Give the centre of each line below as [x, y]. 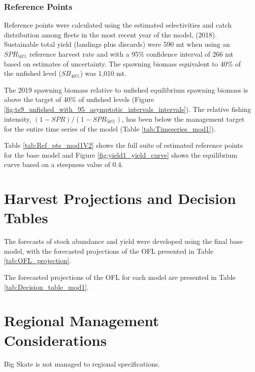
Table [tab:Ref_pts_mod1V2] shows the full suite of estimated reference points [124, 145]
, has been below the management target [183, 118]
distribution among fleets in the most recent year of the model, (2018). [111, 34]
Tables [26, 218]
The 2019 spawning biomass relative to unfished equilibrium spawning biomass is [126, 89]
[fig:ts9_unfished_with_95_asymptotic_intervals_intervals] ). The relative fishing [127, 109]
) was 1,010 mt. [103, 73]
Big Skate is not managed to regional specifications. [82, 363]
